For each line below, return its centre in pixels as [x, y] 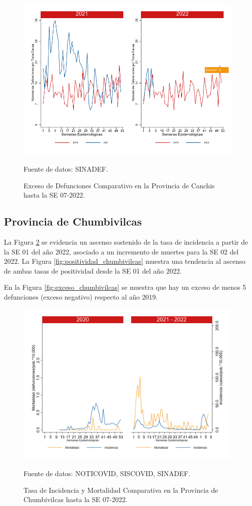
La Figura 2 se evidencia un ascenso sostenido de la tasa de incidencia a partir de [126, 241]
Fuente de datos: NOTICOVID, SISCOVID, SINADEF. [107, 473]
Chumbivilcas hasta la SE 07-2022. [76, 499]
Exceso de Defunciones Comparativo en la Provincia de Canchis [119, 185]
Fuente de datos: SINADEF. [66, 168]
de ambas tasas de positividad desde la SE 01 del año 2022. [93, 270]
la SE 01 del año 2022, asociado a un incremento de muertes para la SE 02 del [121, 251]
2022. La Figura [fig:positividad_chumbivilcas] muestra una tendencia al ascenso [125, 261]
